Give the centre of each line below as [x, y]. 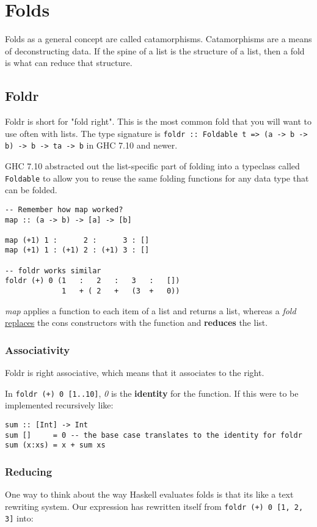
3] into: [19, 518]
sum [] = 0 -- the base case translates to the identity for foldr [154, 435]
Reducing [29, 471]
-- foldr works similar [53, 271]
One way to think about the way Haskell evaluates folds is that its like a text [149, 494]
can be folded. [31, 190]
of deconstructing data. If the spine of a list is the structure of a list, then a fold [155, 50]
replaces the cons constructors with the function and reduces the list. [137, 322]
